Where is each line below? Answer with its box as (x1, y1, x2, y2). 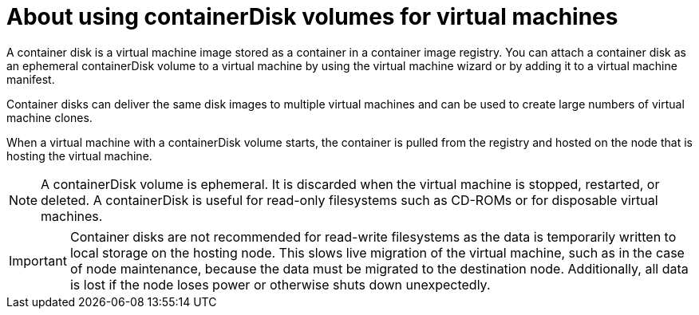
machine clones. (6, 110, 93, 124)
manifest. (6, 72, 55, 86)
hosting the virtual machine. (6, 148, 152, 163)
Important (9, 252, 67, 269)
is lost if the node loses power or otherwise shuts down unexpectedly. (69, 276, 491, 293)
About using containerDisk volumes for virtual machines (6, 3, 618, 30)
